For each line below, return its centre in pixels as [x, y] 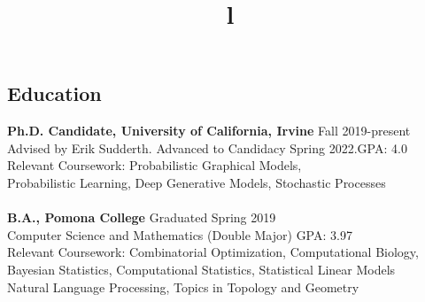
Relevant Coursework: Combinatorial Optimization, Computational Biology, [213, 252]
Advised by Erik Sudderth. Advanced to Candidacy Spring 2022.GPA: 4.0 [207, 147]
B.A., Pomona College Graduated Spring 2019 [142, 217]
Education [54, 93]
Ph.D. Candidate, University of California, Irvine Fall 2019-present [209, 131]
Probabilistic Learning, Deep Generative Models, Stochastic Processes [197, 182]
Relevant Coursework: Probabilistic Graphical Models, [155, 165]
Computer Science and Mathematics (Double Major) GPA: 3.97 [180, 234]
